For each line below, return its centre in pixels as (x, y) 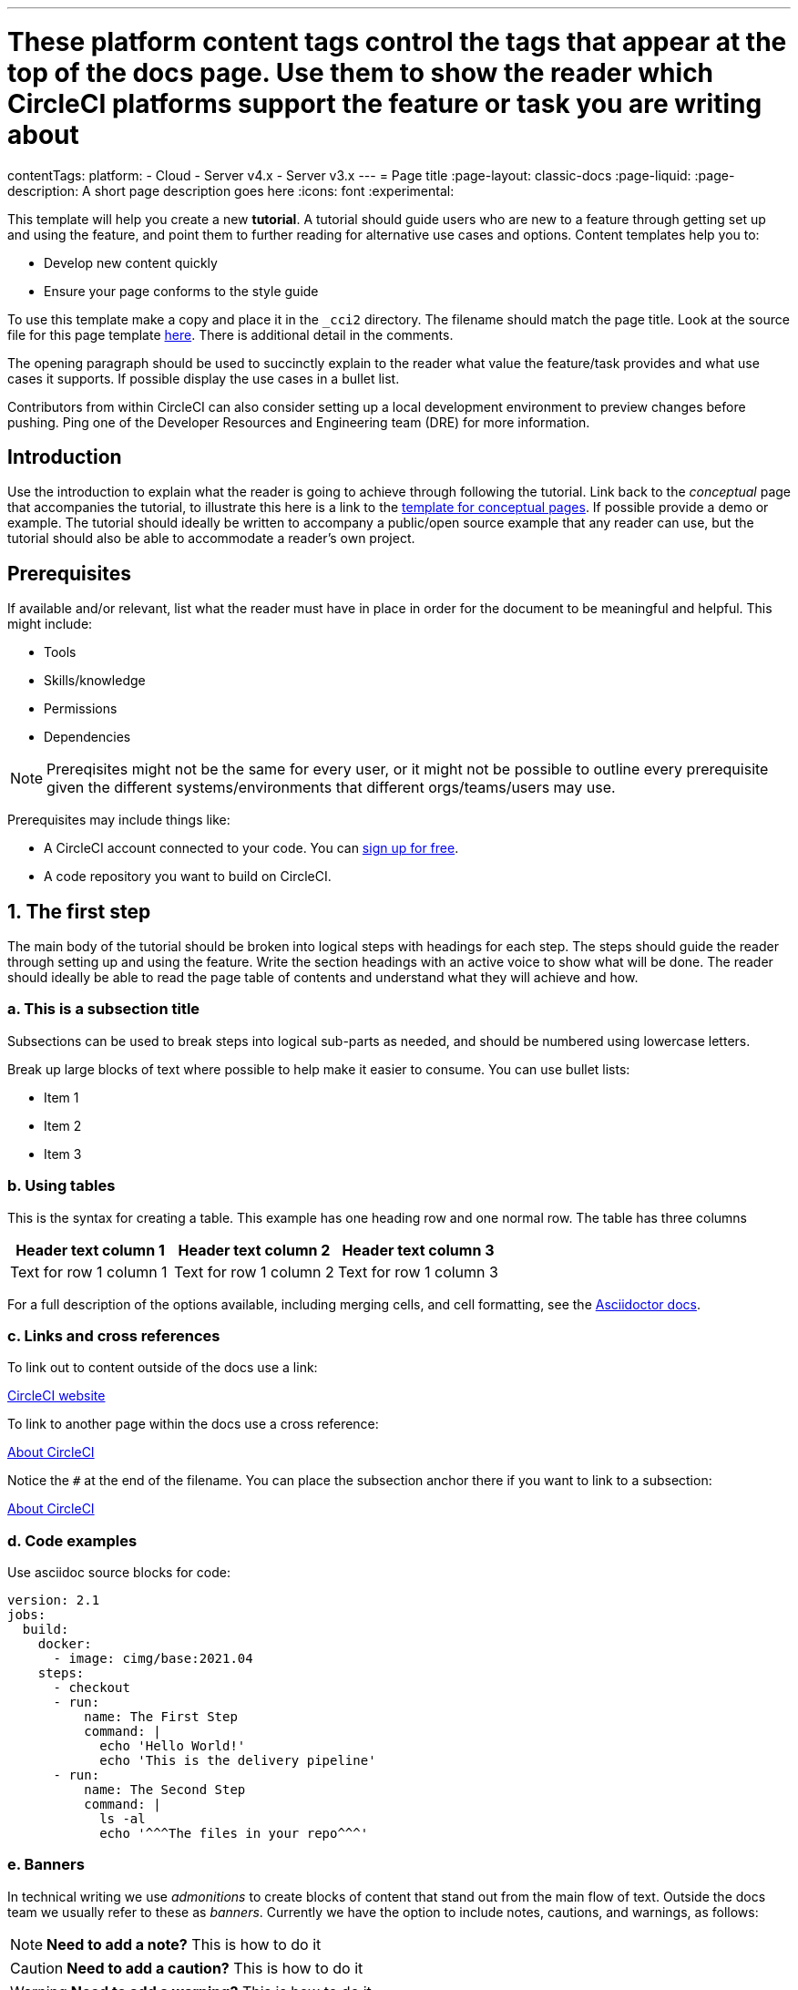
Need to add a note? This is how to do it (184, 1944)
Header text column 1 (90, 1250)
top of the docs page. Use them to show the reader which (361, 72)
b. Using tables (61, 1186)
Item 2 (63, 1125)
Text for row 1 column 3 (418, 1272)
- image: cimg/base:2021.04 (153, 1659)
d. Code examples (72, 1540)
